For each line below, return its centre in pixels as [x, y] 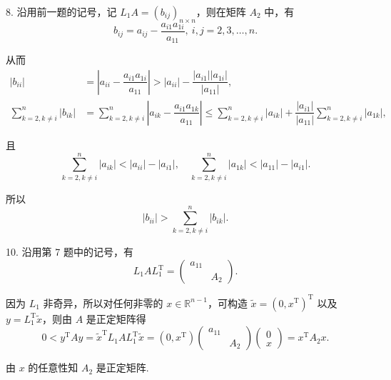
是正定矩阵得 [116, 318]
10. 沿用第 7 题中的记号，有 [70, 252]
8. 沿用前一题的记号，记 [61, 11]
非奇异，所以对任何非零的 [103, 302]
